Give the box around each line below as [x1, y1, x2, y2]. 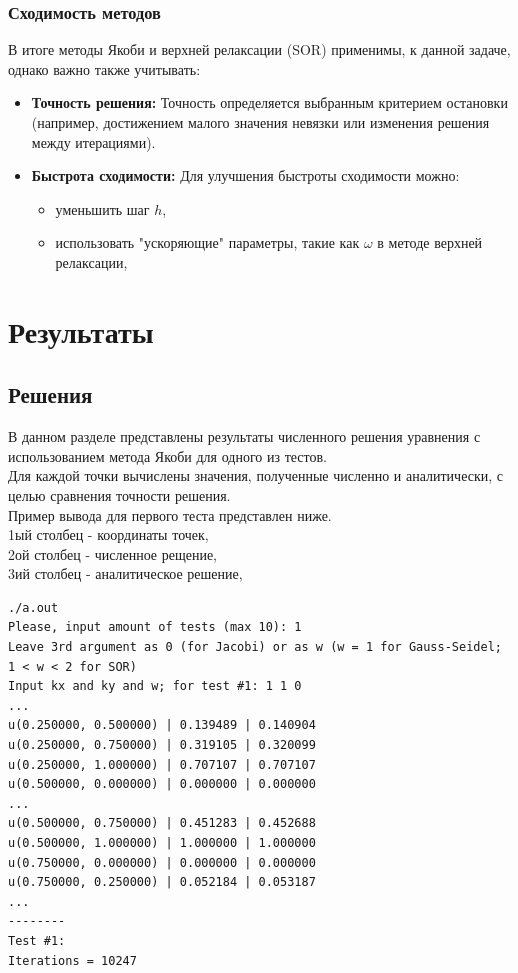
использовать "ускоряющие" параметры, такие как [55, 232, 360, 253]
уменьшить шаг [55, 198, 150, 219]
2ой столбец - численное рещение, [8, 543, 218, 564]
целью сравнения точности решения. [8, 484, 231, 505]
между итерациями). [31, 131, 156, 152]
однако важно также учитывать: [8, 58, 201, 79]
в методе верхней [377, 232, 483, 253]
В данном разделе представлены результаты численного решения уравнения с [8, 426, 481, 447]
